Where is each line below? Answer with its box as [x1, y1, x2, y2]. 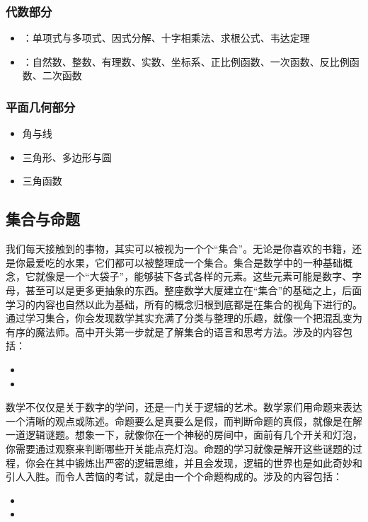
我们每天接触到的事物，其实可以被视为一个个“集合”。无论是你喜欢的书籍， [6, 241, 352, 256]
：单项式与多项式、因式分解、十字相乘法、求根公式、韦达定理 [22, 30, 310, 45]
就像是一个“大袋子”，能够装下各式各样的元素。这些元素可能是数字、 [35, 269, 352, 284]
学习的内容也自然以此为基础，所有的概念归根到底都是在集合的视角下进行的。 [6, 296, 362, 311]
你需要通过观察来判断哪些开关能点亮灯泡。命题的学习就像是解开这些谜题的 [6, 441, 352, 456]
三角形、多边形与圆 [22, 149, 112, 164]
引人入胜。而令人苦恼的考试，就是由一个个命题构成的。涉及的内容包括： [6, 469, 343, 484]
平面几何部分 [6, 98, 76, 115]
